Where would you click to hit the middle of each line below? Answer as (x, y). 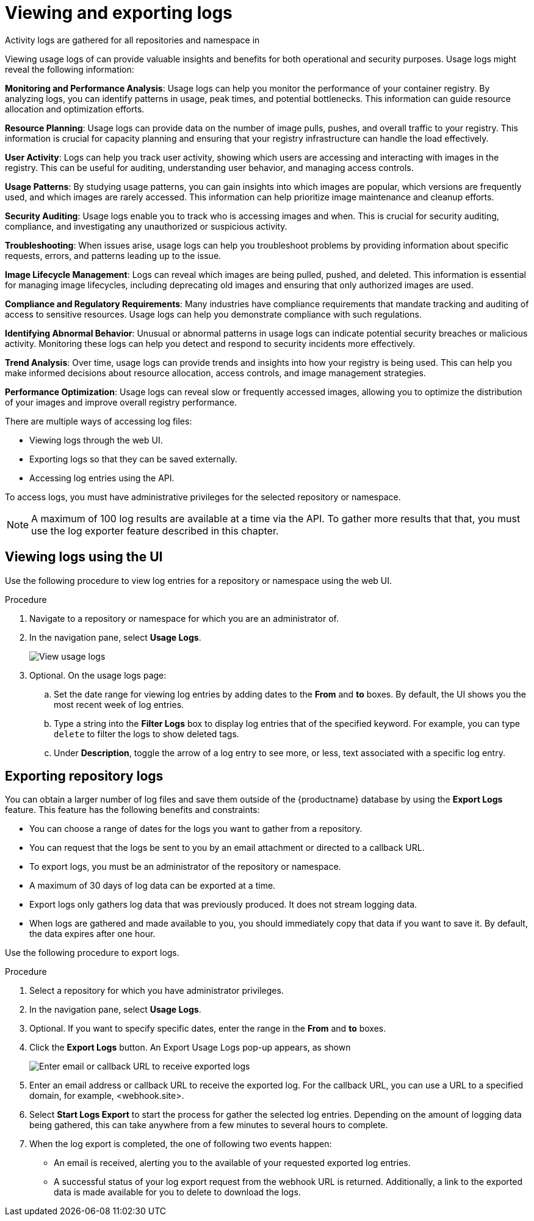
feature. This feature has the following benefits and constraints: (132, 810)
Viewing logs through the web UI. (96, 440)
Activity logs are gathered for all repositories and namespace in (132, 40)
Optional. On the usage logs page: (98, 675)
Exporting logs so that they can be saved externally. (133, 459)
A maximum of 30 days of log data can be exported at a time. (153, 886)
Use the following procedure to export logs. (92, 953)
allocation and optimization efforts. (75, 109)
